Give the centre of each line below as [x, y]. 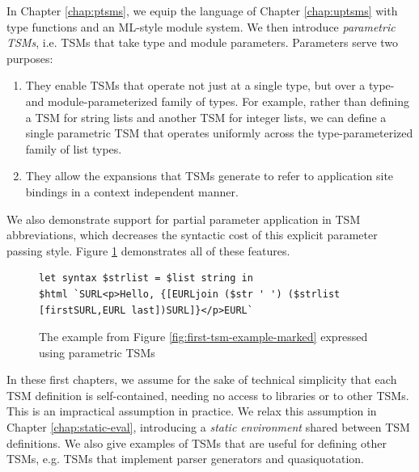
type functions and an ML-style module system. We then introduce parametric [201, 26]
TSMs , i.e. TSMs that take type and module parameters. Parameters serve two [203, 42]
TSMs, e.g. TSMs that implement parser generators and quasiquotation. [185, 459]
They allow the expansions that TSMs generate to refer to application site [209, 176]
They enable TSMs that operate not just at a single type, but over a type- [210, 85]
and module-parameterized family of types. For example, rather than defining [217, 101]
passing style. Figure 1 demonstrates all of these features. [148, 250]
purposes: [30, 58]
